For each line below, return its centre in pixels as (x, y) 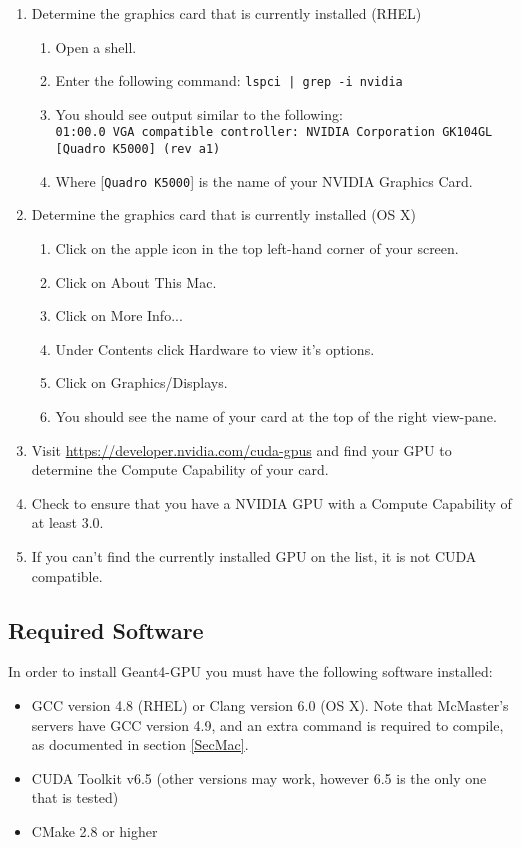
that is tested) (75, 797)
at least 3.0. (67, 522)
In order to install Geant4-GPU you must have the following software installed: (250, 671)
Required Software (106, 629)
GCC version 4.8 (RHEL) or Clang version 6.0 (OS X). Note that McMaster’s (270, 704)
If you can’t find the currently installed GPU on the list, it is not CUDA (254, 555)
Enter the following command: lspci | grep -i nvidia (229, 80)
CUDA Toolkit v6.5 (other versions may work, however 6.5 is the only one (259, 777)
